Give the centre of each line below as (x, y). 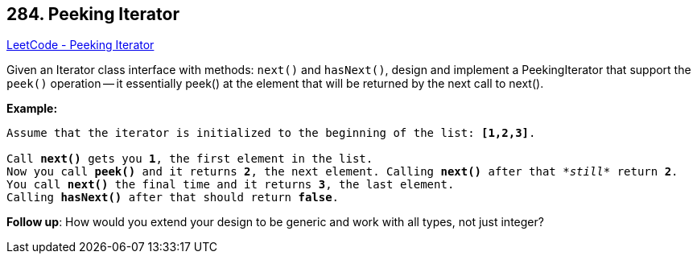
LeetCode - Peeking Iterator (80, 45)
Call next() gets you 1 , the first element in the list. (190, 159)
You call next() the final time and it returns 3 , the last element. (231, 185)
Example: (32, 109)
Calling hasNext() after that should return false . (173, 198)
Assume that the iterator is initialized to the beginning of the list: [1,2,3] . (271, 133)
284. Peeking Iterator (93, 14)
